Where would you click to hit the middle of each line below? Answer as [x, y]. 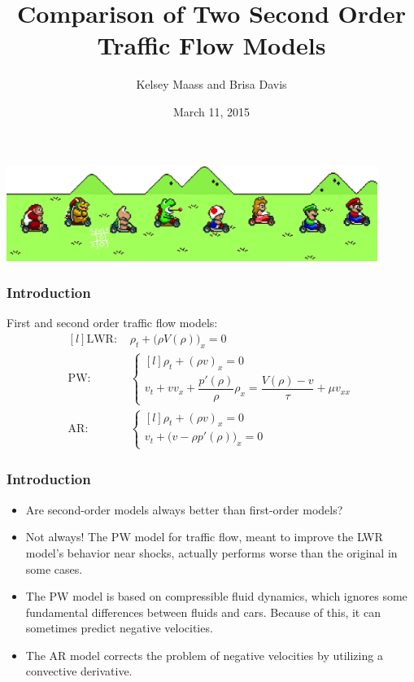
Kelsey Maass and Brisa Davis [211, 84]
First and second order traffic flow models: [112, 323]
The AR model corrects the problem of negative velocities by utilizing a [204, 655]
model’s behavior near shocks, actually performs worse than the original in [211, 552]
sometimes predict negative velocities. [119, 628]
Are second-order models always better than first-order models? [184, 509]
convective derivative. [79, 671]
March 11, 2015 [211, 111]
